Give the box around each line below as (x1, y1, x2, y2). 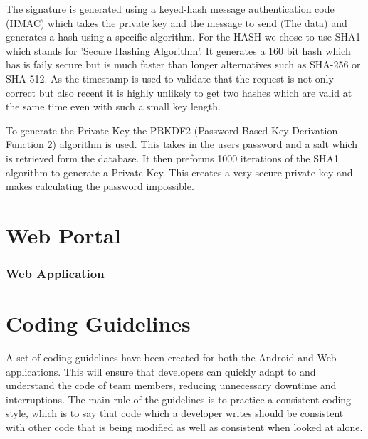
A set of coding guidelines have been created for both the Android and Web (6, 350, 337, 365)
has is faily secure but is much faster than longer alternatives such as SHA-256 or (6, 57, 361, 72)
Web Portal (6, 220, 121, 249)
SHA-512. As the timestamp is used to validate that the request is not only (6, 70, 334, 85)
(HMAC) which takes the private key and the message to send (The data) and (6, 15, 347, 30)
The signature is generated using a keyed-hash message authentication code (6, 1, 335, 16)
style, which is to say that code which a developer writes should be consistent (6, 406, 344, 421)
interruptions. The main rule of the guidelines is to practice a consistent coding (6, 391, 352, 406)
